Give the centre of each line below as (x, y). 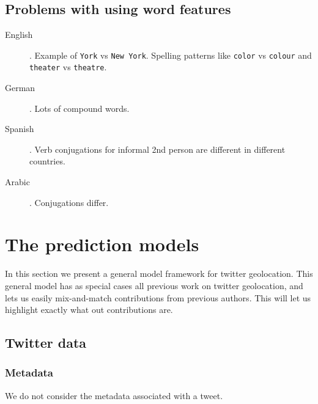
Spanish (20, 129)
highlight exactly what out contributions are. (89, 310)
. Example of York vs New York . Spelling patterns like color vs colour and (171, 55)
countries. (47, 161)
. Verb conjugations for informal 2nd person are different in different (157, 149)
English (19, 35)
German (20, 88)
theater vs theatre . (68, 67)
